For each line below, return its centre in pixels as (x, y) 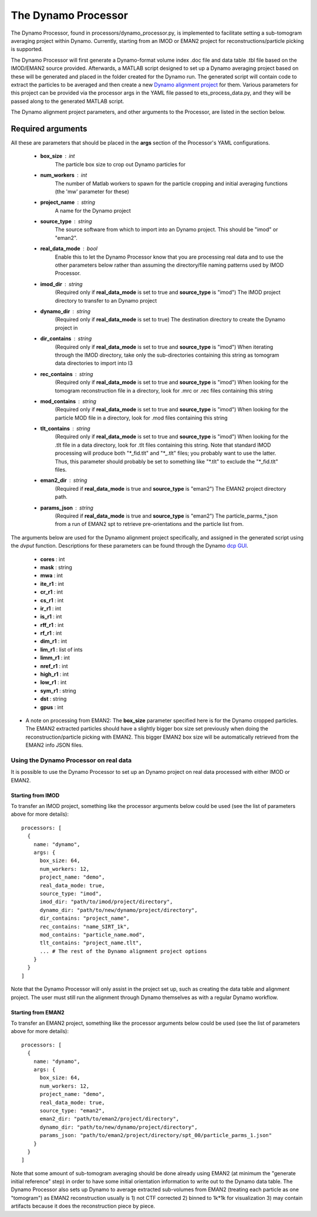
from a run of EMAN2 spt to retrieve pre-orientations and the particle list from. (149, 524)
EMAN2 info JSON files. (54, 745)
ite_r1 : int (52, 584)
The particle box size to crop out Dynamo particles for (120, 164)
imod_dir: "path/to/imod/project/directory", (106, 902)
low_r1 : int (53, 682)
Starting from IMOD (35, 795)
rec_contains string (67, 374)
